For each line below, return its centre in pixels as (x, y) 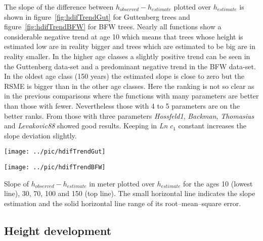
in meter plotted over (122, 183)
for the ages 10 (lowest (218, 183)
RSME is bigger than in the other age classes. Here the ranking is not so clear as (129, 86)
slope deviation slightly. (40, 135)
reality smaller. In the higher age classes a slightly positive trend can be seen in (127, 56)
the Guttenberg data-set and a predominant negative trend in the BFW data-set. (130, 66)
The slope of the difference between (59, 7)
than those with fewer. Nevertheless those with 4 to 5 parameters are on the (122, 105)
